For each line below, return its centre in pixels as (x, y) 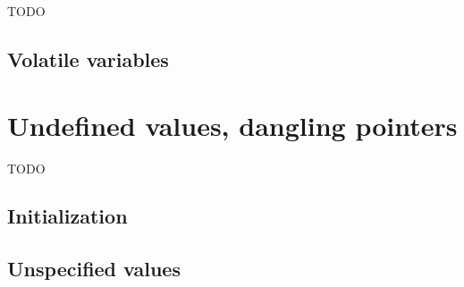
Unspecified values (94, 269)
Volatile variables (88, 59)
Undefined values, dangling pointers (232, 125)
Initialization (67, 216)
